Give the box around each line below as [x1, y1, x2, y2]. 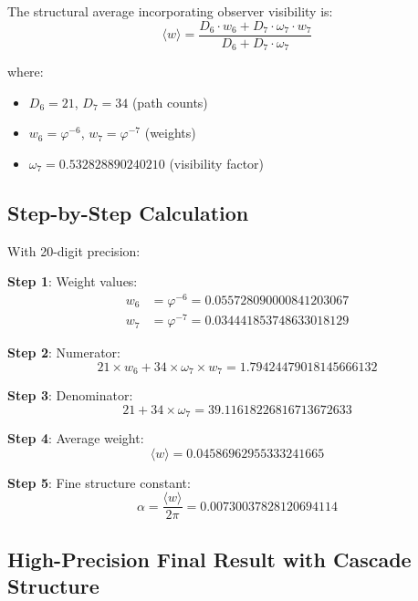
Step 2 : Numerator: [7, 343, 120, 362]
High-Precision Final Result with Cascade [7, 544, 412, 573]
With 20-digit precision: [7, 241, 141, 260]
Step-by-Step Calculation [7, 198, 249, 226]
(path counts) [131, 92, 208, 111]
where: [7, 62, 44, 81]
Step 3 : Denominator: [7, 386, 133, 405]
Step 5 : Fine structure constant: [7, 472, 191, 492]
